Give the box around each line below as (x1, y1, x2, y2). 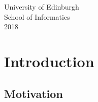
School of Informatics (4, 11, 70, 22)
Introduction (4, 50, 94, 71)
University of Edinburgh (4, 2, 79, 12)
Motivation (4, 85, 63, 101)
